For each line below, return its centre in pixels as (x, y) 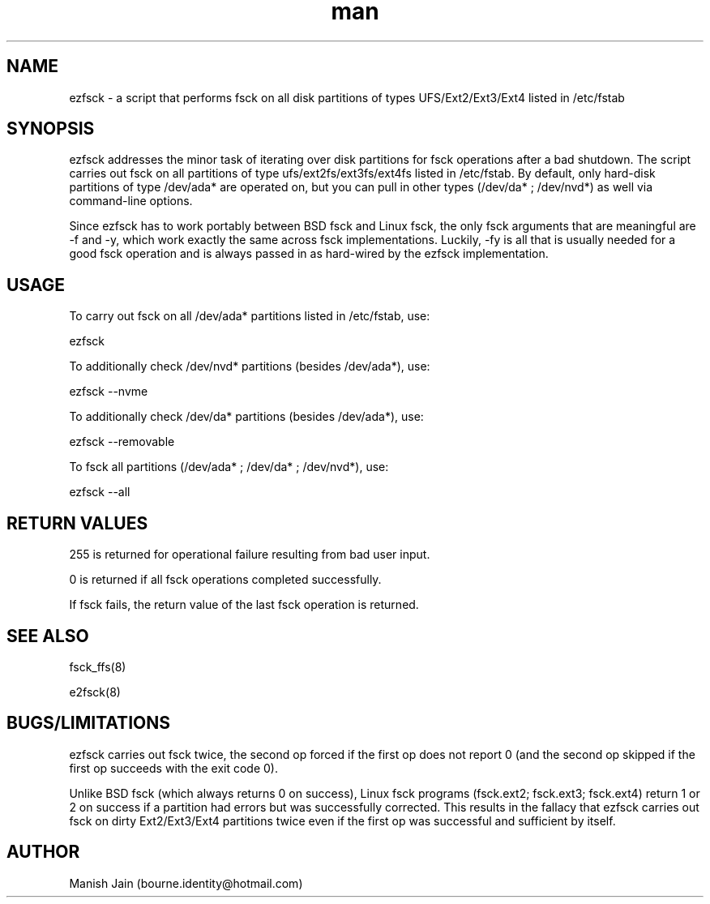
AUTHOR (43, 852)
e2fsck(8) (95, 692)
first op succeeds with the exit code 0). (173, 768)
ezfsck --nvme (109, 392)
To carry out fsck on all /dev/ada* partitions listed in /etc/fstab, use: (250, 316)
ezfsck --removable (122, 442)
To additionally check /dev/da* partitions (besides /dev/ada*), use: (246, 417)
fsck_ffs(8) (98, 666)
